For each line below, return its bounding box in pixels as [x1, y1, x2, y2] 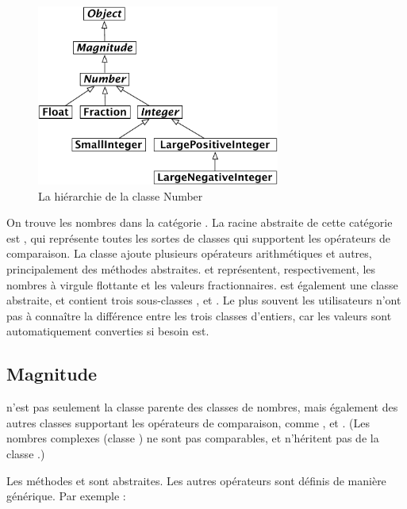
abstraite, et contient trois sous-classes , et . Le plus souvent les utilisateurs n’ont [6, 292, 401, 308]
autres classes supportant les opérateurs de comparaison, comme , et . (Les [6, 414, 370, 431]
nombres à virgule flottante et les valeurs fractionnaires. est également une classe [6, 276, 398, 293]
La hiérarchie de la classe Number [38, 187, 203, 204]
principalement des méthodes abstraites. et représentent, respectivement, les [6, 261, 376, 277]
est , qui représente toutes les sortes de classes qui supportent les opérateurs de [6, 229, 391, 246]
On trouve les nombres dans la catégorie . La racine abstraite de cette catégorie [6, 214, 393, 231]
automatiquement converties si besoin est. [6, 323, 209, 339]
